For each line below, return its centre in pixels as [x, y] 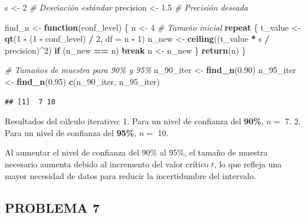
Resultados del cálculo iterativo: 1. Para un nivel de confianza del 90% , [134, 121]
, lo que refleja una [248, 163]
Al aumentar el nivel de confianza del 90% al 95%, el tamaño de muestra [136, 152]
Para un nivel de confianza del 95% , [71, 132]
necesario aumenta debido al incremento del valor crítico [107, 163]
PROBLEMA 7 [52, 207]
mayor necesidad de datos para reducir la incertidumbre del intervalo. [130, 175]
